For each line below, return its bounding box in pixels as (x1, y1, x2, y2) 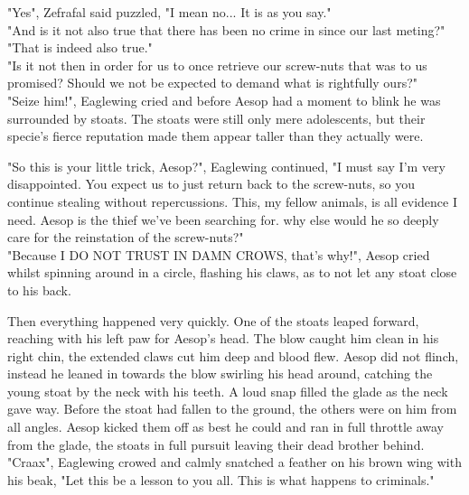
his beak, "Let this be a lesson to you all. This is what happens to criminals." (7, 470, 435, 489)
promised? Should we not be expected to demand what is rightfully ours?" (7, 73, 417, 92)
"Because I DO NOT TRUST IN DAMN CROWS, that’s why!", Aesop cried (7, 245, 430, 264)
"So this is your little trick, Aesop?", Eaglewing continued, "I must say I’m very (7, 156, 446, 175)
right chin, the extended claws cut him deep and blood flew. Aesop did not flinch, (7, 346, 459, 365)
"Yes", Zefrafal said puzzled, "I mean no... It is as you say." (7, 3, 332, 21)
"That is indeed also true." (7, 38, 153, 57)
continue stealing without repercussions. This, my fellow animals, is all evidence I (7, 191, 457, 210)
